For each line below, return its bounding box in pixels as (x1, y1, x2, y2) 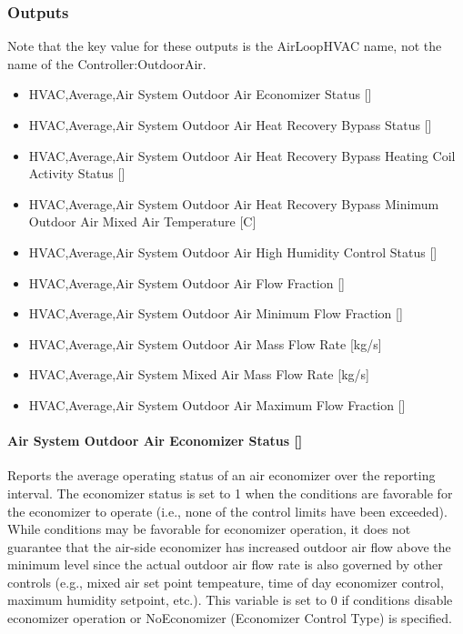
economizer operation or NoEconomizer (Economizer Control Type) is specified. (7, 609, 452, 628)
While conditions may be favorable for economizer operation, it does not (7, 519, 411, 538)
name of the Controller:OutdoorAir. (7, 54, 206, 73)
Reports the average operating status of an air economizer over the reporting (7, 466, 436, 485)
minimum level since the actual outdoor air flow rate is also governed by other (7, 555, 443, 574)
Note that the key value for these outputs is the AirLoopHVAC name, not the (7, 36, 442, 55)
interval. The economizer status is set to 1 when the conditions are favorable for (7, 483, 453, 502)
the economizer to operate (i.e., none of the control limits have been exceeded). (7, 501, 448, 520)
